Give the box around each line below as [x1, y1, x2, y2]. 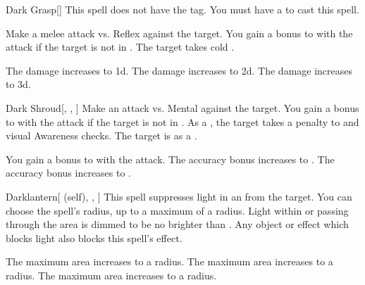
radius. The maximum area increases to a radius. [6, 267, 217, 282]
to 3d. [6, 77, 31, 91]
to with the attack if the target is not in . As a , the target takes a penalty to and [6, 114, 359, 129]
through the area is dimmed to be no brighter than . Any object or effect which [6, 217, 349, 232]
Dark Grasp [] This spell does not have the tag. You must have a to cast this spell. [6, 2, 359, 16]
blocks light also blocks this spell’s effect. [6, 230, 182, 245]
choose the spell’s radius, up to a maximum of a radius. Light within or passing [6, 203, 349, 217]
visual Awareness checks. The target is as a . [6, 128, 197, 143]
